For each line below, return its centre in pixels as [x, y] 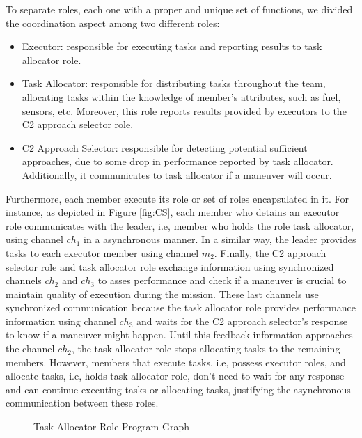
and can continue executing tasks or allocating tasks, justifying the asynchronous [178, 389]
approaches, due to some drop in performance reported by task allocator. [178, 161]
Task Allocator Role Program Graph [111, 427]
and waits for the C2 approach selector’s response [242, 321]
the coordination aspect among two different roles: [113, 23]
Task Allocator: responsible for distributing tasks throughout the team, [174, 83]
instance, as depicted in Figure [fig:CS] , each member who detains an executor [173, 212]
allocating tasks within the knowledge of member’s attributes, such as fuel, [181, 96]
